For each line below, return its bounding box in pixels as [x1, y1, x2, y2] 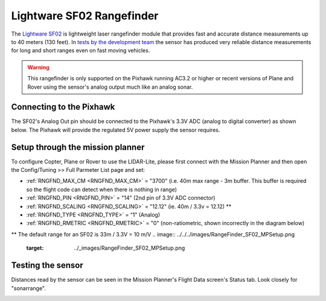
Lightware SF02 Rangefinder [11, 9, 159, 22]
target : [26, 244, 44, 252]
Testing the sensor [11, 260, 84, 271]
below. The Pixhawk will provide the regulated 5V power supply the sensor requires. [11, 126, 220, 133]
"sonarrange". [11, 284, 46, 292]
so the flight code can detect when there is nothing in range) [26, 186, 177, 193]
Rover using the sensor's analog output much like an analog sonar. [27, 83, 193, 90]
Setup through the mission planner [11, 142, 145, 152]
